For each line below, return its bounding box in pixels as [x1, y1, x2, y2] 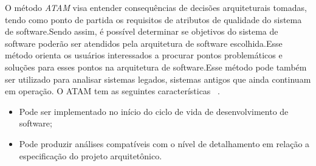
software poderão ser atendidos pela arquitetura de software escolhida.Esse [5, 36, 283, 49]
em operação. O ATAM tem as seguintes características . [5, 85, 220, 97]
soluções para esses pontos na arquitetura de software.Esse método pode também [5, 60, 307, 73]
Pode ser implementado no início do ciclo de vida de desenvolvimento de [19, 105, 289, 117]
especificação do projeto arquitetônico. [19, 149, 162, 162]
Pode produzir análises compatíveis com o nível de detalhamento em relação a [19, 137, 310, 150]
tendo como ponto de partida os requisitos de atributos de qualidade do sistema [5, 13, 302, 26]
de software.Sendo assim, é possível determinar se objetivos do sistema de [5, 25, 278, 38]
